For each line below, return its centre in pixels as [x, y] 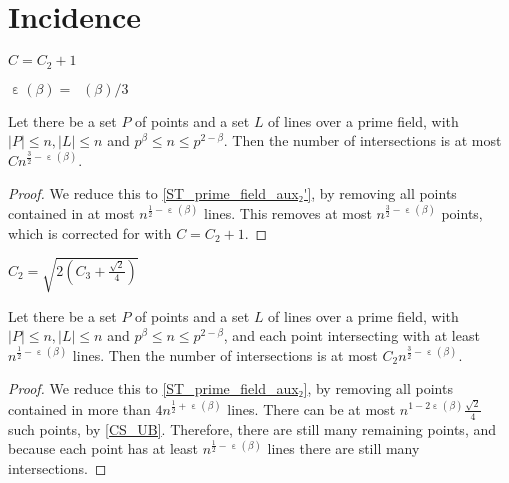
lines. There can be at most [311, 408]
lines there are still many [343, 448]
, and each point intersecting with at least [351, 335]
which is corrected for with [90, 232]
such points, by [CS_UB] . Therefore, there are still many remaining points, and [252, 428]
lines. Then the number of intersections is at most [225, 354]
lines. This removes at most [287, 212]
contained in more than [79, 408]
